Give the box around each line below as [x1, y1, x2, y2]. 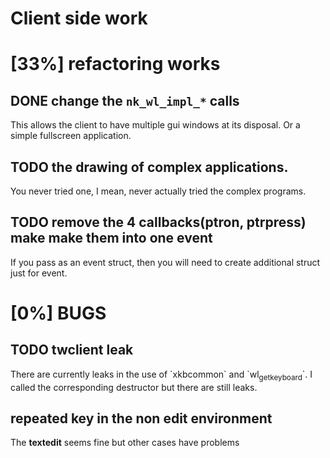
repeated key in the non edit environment [10, 410, 273, 427]
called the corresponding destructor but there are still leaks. [10, 381, 258, 393]
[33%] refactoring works [10, 53, 221, 76]
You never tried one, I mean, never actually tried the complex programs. [10, 185, 307, 197]
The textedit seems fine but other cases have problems [10, 437, 240, 449]
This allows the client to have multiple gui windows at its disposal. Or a [10, 119, 301, 131]
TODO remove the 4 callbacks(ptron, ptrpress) [10, 214, 307, 231]
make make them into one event [10, 230, 213, 247]
